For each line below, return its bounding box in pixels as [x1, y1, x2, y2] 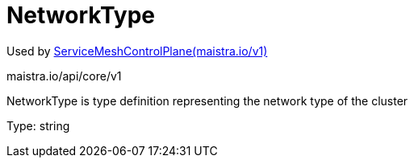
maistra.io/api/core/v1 [6, 68, 122, 83]
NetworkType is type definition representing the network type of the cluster [6, 93, 408, 108]
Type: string [6, 118, 70, 133]
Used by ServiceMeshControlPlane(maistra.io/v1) [6, 43, 268, 58]
